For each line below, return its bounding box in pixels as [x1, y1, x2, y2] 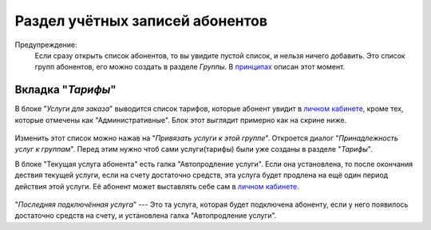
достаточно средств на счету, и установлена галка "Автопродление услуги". [14, 211, 277, 220]
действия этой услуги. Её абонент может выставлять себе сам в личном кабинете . [14, 181, 299, 191]
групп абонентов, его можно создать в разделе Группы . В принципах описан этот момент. [34, 62, 346, 72]
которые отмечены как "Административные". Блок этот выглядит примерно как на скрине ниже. [14, 115, 347, 125]
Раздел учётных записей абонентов [14, 12, 267, 30]
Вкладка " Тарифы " [14, 83, 117, 97]
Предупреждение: [14, 40, 77, 50]
